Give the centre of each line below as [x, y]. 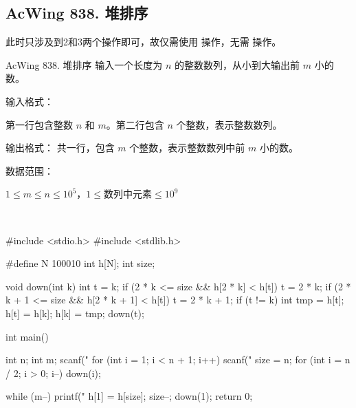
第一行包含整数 [39, 124]
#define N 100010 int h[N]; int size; [80, 263]
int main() [27, 336]
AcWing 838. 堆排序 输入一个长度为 [84, 64]
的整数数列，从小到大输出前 [237, 64]
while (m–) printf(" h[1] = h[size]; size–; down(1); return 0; [129, 396]
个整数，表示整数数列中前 [187, 148]
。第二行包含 [135, 124]
